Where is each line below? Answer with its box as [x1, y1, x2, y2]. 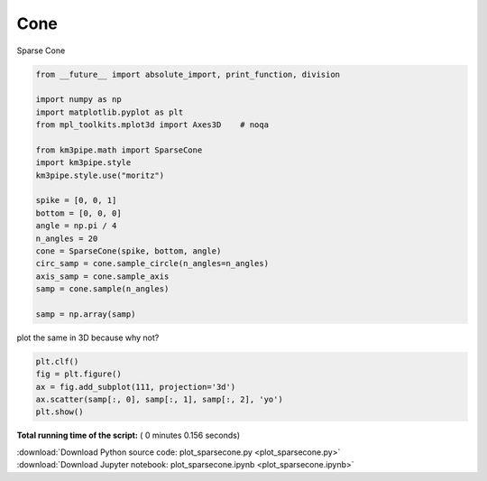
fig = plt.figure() [35, 369, 122, 379]
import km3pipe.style [35, 158, 132, 168]
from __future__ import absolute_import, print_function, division [35, 69, 341, 79]
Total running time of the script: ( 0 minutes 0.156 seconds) [16, 430, 241, 441]
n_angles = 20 [35, 233, 98, 244]
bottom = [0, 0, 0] [35, 208, 122, 218]
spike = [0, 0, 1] [35, 195, 117, 206]
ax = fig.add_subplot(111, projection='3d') [35, 382, 236, 392]
